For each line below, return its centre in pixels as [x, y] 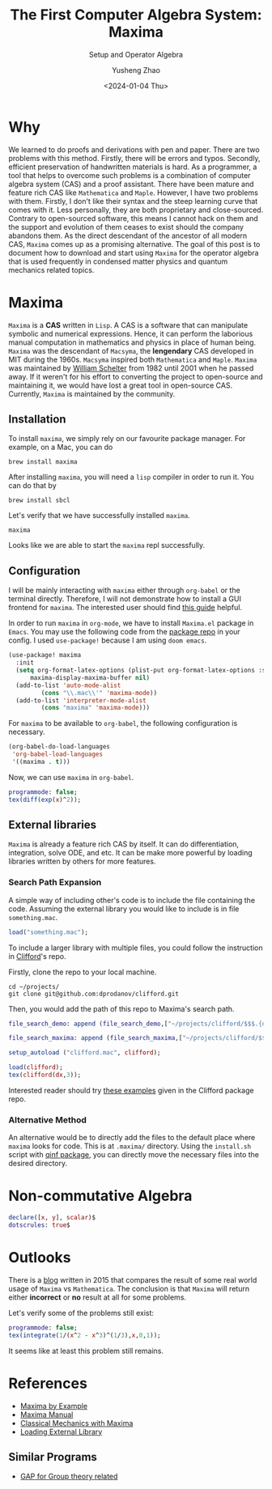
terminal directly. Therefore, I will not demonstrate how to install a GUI [125, 599]
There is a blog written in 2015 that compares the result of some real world [133, 1279]
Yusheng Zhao [136, 70]
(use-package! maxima [45, 655]
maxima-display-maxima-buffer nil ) [90, 677]
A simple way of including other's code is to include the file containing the [132, 900]
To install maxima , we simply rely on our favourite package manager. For [127, 439]
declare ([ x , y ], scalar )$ [52, 1218]
